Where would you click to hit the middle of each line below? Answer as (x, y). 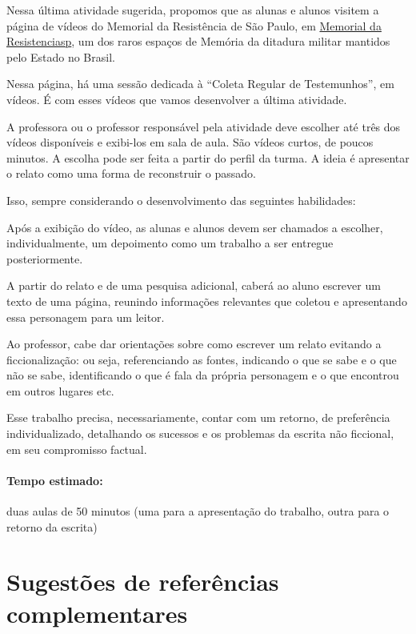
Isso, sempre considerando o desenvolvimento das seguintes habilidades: (181, 200)
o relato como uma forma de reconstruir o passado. (131, 173)
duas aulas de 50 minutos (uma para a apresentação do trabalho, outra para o (198, 511)
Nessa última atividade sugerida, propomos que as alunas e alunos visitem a (193, 10)
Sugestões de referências (143, 582)
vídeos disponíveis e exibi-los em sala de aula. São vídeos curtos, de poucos (190, 142)
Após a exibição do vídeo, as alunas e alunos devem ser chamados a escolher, (195, 227)
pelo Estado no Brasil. (61, 56)
